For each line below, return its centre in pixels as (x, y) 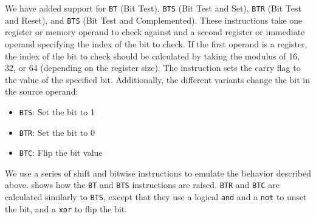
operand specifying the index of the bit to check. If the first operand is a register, (156, 43)
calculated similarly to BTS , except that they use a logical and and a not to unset (156, 197)
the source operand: (42, 91)
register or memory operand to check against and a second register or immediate (155, 32)
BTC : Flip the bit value (61, 153)
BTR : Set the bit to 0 (57, 132)
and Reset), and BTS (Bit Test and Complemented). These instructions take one (154, 20)
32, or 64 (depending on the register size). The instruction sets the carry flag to (153, 68)
